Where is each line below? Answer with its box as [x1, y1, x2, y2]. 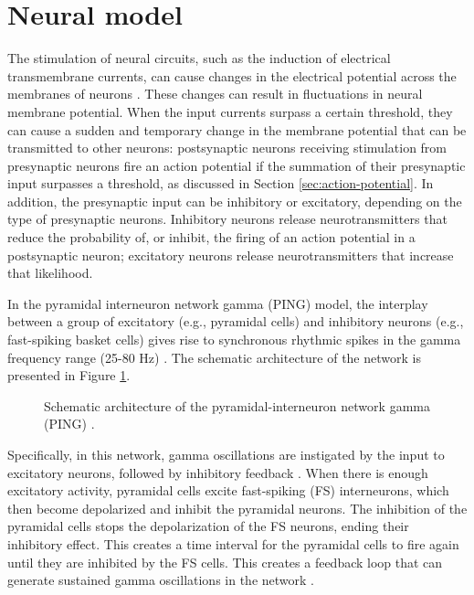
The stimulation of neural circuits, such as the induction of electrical [7, 48, 391, 68]
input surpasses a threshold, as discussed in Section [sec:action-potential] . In [7, 174, 434, 193]
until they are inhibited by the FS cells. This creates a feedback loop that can [7, 552, 443, 571]
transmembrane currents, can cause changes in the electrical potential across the [7, 66, 457, 85]
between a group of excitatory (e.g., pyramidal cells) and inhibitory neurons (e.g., [7, 312, 464, 331]
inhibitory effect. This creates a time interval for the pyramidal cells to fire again [7, 534, 459, 553]
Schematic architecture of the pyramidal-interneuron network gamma [44, 396, 430, 415]
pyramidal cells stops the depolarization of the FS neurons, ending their [7, 516, 409, 536]
